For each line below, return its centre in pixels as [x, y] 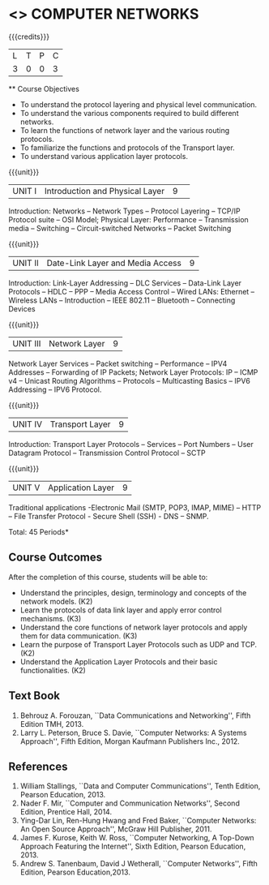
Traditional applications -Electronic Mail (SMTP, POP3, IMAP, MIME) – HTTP [135, 507]
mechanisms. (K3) [51, 618]
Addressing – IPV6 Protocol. [55, 389]
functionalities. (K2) [53, 670]
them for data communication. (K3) [79, 636]
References [38, 766]
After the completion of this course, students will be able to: [108, 577]
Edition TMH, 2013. [52, 724]
